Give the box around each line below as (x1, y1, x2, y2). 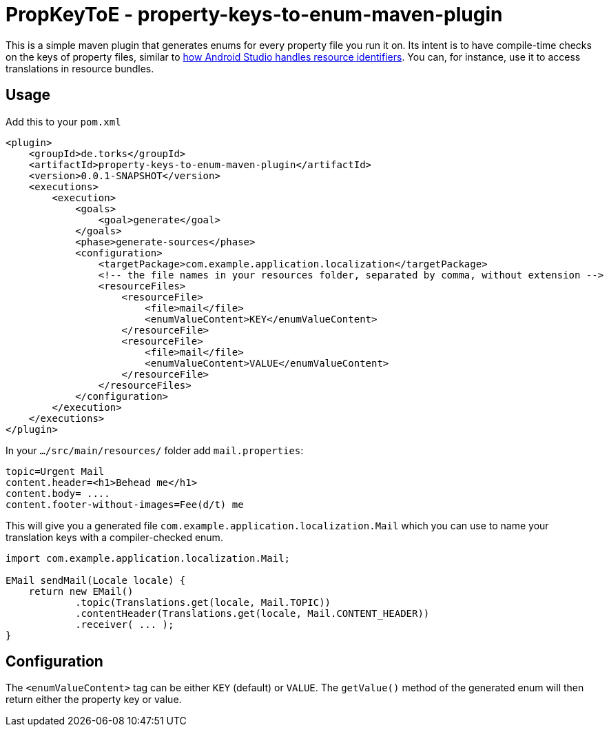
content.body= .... (6, 487, 110, 499)
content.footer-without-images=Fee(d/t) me (6, 498, 244, 510)
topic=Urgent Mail (6, 465, 105, 477)
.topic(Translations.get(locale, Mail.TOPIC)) (75, 596, 331, 608)
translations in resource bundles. (6, 62, 154, 74)
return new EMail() (28, 585, 134, 597)
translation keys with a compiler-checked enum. (6, 531, 223, 543)
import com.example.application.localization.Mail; (6, 552, 291, 564)
